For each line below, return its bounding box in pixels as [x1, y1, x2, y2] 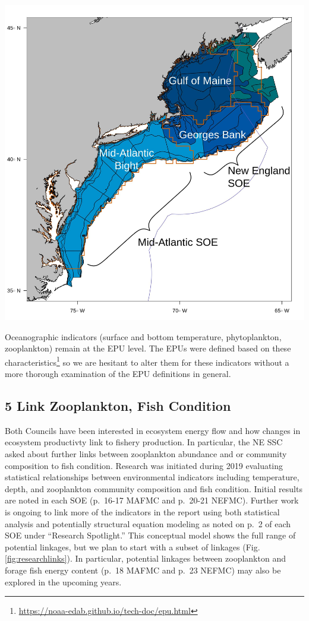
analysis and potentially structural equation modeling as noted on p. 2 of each [5, 517, 291, 530]
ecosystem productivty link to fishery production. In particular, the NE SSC [5, 436, 283, 448]
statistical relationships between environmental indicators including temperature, [5, 471, 299, 483]
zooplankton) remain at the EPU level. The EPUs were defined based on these [5, 342, 291, 354]
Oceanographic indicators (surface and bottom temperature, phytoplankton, [5, 330, 282, 343]
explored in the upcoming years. [5, 575, 122, 588]
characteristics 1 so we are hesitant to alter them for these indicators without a [5, 354, 289, 368]
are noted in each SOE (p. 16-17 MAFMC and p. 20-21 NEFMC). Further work [5, 494, 299, 506]
